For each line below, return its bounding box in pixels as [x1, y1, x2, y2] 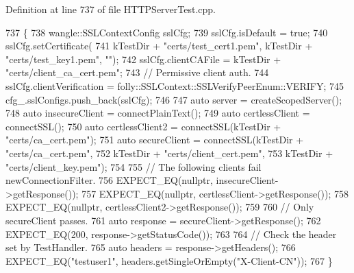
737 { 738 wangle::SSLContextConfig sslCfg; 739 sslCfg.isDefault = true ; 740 [5, 25, 328, 39]
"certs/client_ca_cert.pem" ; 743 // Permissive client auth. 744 [5, 65, 269, 80]
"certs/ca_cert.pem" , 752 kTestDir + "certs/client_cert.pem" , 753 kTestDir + [5, 145, 333, 160]
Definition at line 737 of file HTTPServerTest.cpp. [5, 2, 216, 16]
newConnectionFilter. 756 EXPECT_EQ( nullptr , [5, 173, 213, 187]
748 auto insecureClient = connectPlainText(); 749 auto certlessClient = [5, 106, 310, 120]
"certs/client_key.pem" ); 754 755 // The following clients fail [5, 159, 262, 174]
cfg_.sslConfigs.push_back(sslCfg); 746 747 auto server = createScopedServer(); [5, 92, 342, 106]
